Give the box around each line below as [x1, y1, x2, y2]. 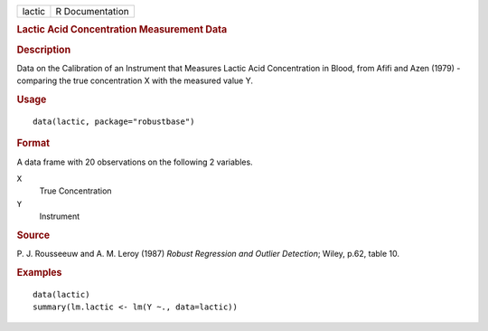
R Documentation [55, 5, 130, 17]
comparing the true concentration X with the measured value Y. [16, 75, 253, 86]
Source [16, 229, 51, 241]
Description [16, 43, 71, 56]
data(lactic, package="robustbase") [33, 116, 195, 127]
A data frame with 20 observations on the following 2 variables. [16, 156, 253, 167]
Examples [16, 267, 62, 279]
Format [16, 137, 50, 149]
